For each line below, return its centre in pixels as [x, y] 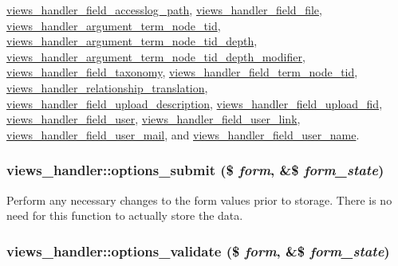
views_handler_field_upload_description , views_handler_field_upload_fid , [195, 103]
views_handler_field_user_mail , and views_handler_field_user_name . [183, 134]
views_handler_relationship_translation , [107, 87]
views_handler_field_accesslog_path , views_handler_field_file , [164, 10]
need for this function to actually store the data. [125, 215]
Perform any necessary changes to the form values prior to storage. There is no [199, 199]
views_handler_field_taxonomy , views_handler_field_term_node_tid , [182, 72]
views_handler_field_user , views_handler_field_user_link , [154, 119]
